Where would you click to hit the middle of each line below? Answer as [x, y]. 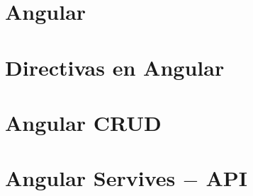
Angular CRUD [83, 122]
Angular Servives [90, 178]
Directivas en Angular [115, 67]
